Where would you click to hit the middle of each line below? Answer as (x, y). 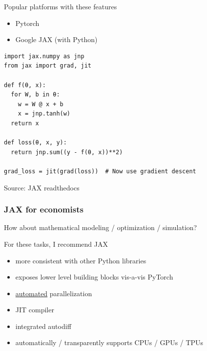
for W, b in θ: (35, 95)
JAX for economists (44, 209)
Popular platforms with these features (61, 6)
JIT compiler (35, 310)
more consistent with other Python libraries (81, 260)
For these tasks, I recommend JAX (56, 244)
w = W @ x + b (41, 104)
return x (25, 123)
